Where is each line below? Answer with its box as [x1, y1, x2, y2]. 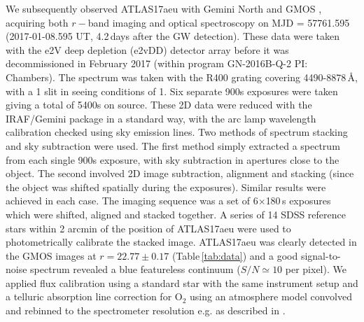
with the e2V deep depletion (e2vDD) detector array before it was [6, 42, 289, 57]
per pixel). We [285, 262, 346, 276]
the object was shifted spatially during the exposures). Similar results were [6, 179, 326, 194]
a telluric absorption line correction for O [6, 289, 183, 304]
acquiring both [6, 15, 69, 29]
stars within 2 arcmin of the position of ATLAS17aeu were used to [6, 220, 291, 235]
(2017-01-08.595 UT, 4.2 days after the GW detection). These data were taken [6, 29, 340, 43]
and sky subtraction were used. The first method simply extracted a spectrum [6, 138, 340, 153]
